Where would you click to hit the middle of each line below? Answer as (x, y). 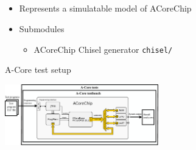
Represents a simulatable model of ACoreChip (105, 8)
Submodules (42, 28)
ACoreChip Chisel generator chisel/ (103, 49)
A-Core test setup (38, 70)
